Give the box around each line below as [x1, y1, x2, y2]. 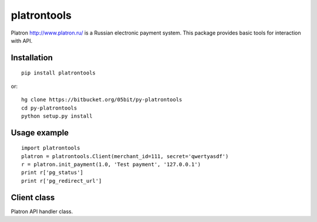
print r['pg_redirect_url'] [21, 177, 102, 184]
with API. [11, 37, 33, 44]
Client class [11, 192, 55, 202]
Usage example [11, 128, 69, 138]
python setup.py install [21, 112, 93, 119]
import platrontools [21, 145, 80, 152]
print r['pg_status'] [21, 169, 83, 176]
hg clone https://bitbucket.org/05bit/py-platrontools [21, 97, 183, 103]
